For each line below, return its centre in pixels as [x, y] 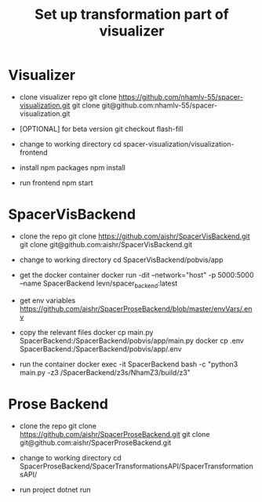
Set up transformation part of [132, 15]
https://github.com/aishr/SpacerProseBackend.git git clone [115, 434]
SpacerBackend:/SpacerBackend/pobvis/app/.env [100, 349]
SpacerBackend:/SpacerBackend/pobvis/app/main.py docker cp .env [132, 340]
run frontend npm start [56, 183]
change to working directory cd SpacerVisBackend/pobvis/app [121, 260]
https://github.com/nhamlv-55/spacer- [181, 96]
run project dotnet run [55, 489]
